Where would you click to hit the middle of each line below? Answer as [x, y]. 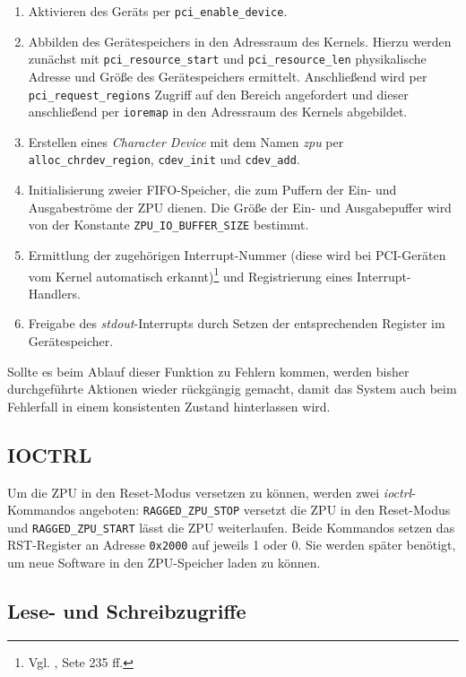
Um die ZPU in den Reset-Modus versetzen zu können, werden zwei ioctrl [210, 492]
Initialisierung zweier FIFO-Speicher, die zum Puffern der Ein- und [212, 190]
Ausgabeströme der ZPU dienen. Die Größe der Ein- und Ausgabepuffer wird [240, 207]
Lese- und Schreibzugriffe [127, 611]
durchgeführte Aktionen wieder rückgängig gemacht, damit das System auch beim [232, 389]
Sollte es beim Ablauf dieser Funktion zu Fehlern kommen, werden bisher [208, 371]
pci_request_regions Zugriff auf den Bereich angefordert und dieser [218, 94]
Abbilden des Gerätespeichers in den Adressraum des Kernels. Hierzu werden [240, 41]
